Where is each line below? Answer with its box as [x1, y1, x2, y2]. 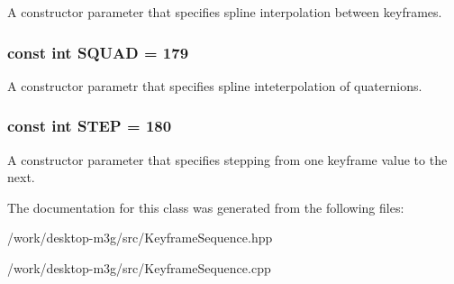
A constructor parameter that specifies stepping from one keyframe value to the [7, 150, 448, 169]
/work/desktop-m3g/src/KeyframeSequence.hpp [7, 228, 273, 247]
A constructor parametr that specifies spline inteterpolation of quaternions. [7, 76, 422, 95]
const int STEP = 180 [7, 115, 172, 137]
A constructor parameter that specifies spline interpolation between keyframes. [7, 3, 442, 21]
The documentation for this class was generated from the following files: [7, 197, 404, 216]
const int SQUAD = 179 [7, 41, 189, 63]
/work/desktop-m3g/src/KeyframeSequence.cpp [7, 259, 271, 277]
